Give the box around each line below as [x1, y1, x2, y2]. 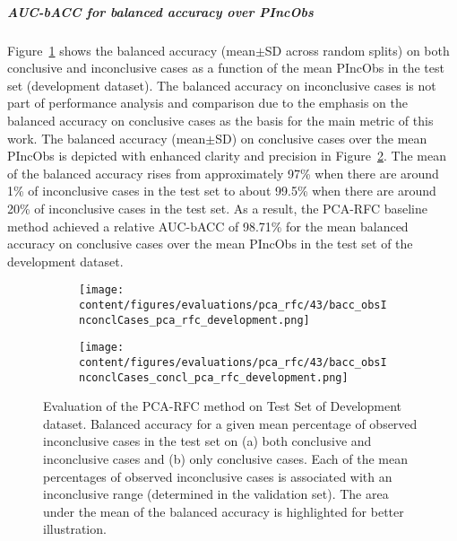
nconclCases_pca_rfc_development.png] [79, 313, 310, 327]
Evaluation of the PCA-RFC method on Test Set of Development [43, 397, 402, 415]
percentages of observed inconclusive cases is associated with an [43, 467, 392, 485]
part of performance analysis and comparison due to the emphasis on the [7, 93, 408, 112]
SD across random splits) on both [264, 40, 450, 59]
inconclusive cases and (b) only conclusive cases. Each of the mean [43, 449, 408, 467]
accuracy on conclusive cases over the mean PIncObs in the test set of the [7, 234, 413, 253]
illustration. [43, 519, 107, 538]
